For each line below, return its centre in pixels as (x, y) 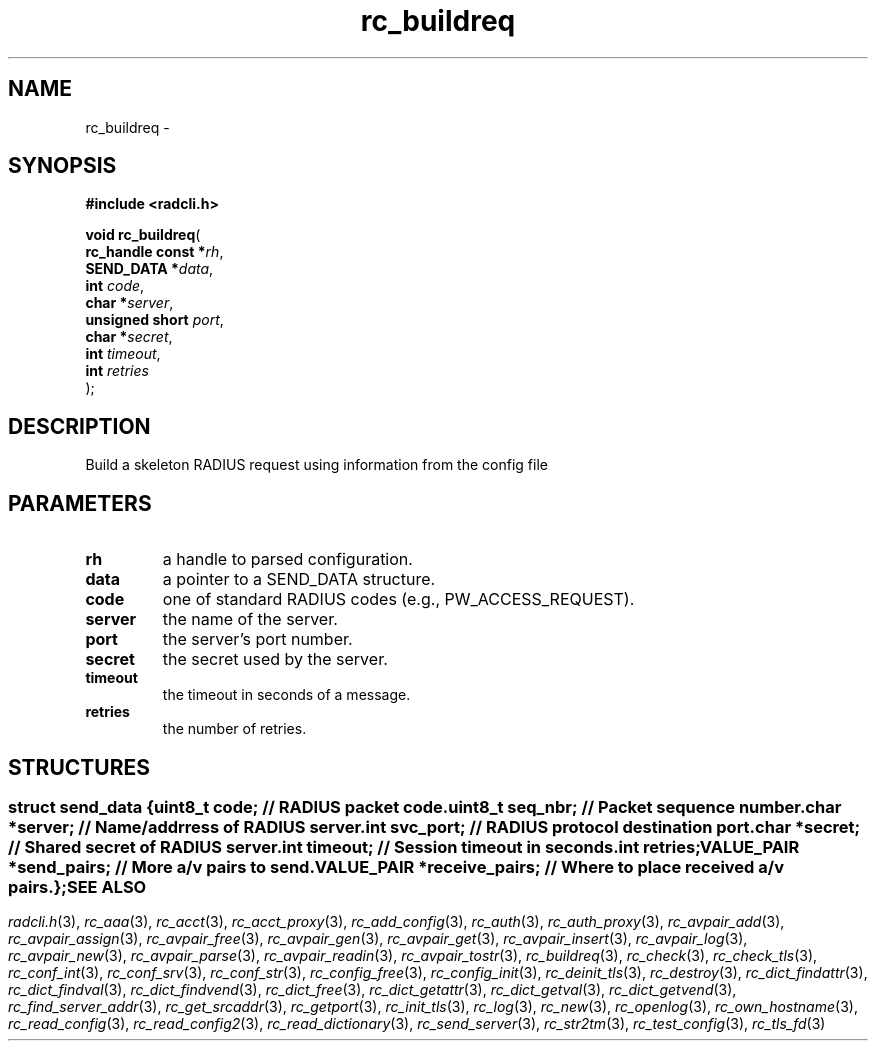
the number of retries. (234, 729)
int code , (115, 286)
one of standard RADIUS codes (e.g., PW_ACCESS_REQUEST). (398, 599)
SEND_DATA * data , (149, 269)
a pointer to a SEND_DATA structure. (299, 579)
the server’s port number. (257, 639)
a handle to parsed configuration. (287, 559)
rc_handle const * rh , (154, 252)
